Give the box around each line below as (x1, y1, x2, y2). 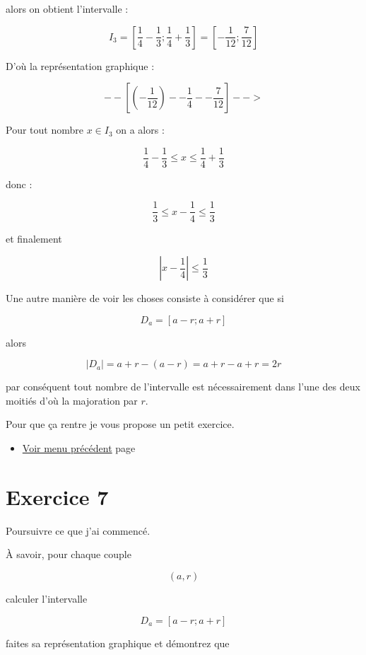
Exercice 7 (6, 482, 109, 511)
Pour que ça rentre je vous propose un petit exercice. (6, 417, 235, 431)
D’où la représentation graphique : (6, 58, 155, 73)
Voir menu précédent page (22, 441, 136, 456)
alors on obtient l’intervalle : (6, 1, 129, 16)
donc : (6, 176, 33, 191)
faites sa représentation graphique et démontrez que (6, 635, 230, 650)
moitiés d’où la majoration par (6, 393, 138, 407)
